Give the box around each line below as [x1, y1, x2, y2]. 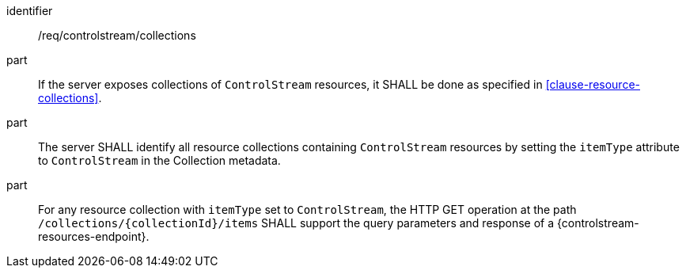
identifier [6, 4, 53, 17]
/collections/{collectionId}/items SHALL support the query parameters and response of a [38, 216, 555, 230]
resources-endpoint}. [38, 230, 150, 243]
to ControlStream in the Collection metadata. [38, 154, 281, 167]
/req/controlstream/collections [38, 29, 196, 42]
